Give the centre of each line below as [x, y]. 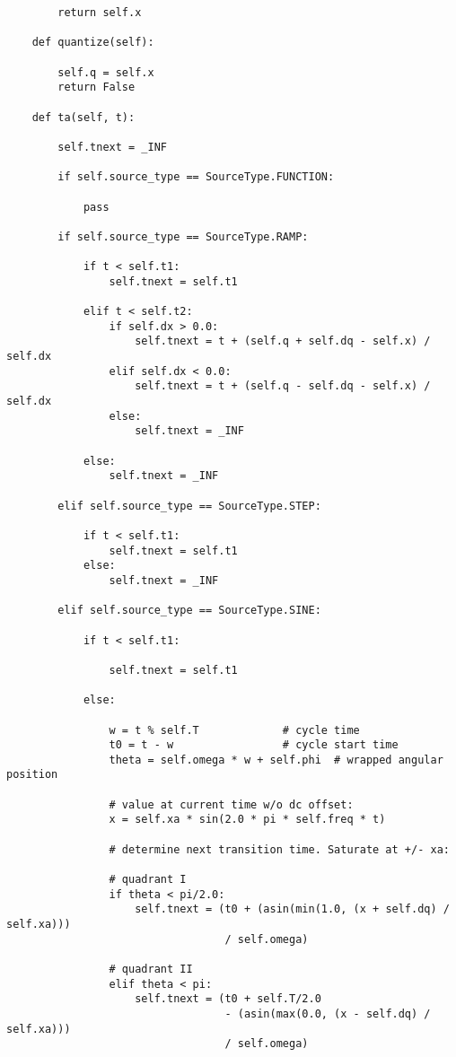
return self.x [100, 13]
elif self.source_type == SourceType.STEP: [189, 506]
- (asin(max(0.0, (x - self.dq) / [328, 1013]
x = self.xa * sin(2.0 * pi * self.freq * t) [247, 820]
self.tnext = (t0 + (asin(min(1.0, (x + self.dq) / [292, 909]
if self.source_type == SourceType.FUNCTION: [196, 177]
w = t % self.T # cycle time [234, 730]
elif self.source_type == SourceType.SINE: [189, 611]
